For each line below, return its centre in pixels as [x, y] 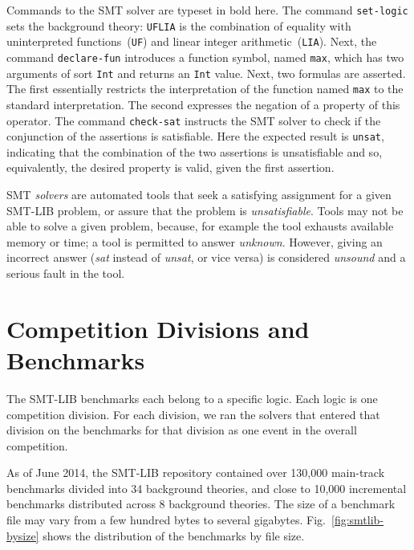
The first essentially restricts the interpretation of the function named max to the [205, 89]
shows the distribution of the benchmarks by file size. [174, 535]
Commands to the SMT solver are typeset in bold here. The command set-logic [207, 10]
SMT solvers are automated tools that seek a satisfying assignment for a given [199, 195]
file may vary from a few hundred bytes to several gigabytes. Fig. [166, 520]
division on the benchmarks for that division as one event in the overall [182, 430]
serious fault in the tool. [66, 273]
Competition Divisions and [158, 328]
